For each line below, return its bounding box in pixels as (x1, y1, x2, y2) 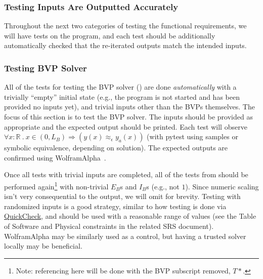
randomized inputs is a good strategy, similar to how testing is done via (4, 201, 227, 211)
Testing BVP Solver (4, 61, 87, 74)
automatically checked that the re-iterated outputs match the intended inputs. (4, 40, 247, 51)
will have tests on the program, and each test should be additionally (4, 30, 215, 41)
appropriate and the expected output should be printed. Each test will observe (4, 121, 247, 132)
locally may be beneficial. (4, 241, 82, 251)
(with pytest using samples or (147, 131, 238, 142)
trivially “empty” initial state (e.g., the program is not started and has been (4, 91, 240, 102)
